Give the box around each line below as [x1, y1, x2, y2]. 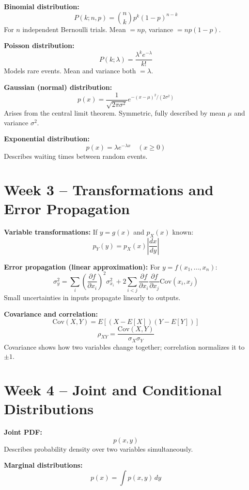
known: [172, 226, 194, 237]
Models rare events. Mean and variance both [4, 66, 136, 76]
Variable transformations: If [4, 226, 98, 237]
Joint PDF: [4, 427, 42, 437]
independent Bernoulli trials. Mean [22, 24, 126, 34]
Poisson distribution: [4, 40, 75, 51]
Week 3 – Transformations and [4, 179, 214, 199]
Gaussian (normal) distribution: [4, 82, 112, 92]
